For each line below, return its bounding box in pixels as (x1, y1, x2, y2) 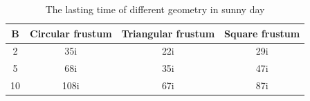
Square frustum (224, 26, 300, 40)
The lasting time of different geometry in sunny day (45, 2, 265, 16)
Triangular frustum (121, 26, 215, 40)
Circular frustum (30, 26, 112, 40)
